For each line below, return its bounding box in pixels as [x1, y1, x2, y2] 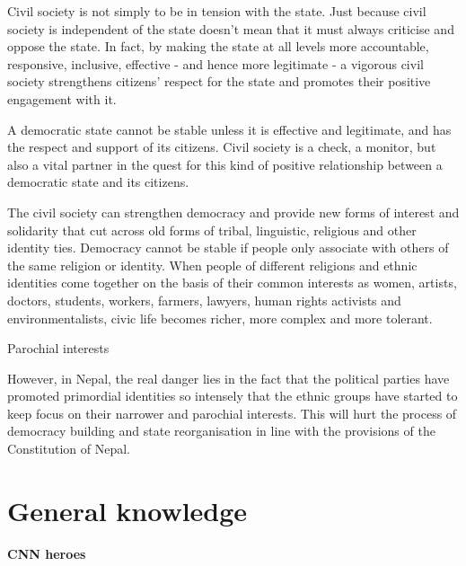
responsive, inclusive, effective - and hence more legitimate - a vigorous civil [7, 54, 424, 73]
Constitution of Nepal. [7, 439, 130, 458]
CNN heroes [7, 544, 86, 562]
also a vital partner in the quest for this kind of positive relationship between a [7, 155, 443, 173]
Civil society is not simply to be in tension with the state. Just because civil [7, 2, 426, 20]
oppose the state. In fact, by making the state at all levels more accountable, [7, 37, 429, 56]
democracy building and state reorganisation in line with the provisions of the [7, 421, 435, 440]
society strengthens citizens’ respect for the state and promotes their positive [7, 72, 431, 91]
